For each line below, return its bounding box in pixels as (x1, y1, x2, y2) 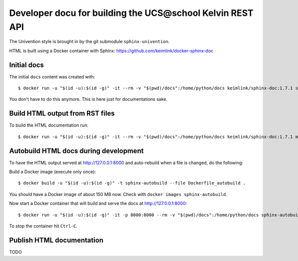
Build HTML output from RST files (9, 109, 115, 118)
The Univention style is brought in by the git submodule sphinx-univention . (9, 39, 170, 45)
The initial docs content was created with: (9, 73, 95, 79)
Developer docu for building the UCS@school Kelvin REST (9, 7, 254, 18)
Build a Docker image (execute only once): (9, 169, 96, 175)
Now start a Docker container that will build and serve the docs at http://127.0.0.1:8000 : (9, 200, 187, 206)
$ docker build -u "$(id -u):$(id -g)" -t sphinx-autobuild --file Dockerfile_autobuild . (18, 180, 246, 186)
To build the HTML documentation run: (9, 122, 89, 129)
